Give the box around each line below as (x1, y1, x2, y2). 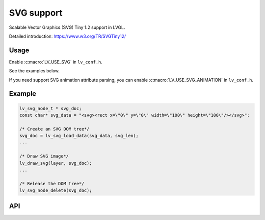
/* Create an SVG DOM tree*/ (19, 126, 90, 132)
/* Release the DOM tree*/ (19, 181, 84, 186)
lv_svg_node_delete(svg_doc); (19, 188, 92, 193)
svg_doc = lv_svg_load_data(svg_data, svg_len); (19, 133, 139, 139)
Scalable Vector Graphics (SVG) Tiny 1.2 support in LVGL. (9, 24, 125, 30)
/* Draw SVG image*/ (19, 154, 69, 159)
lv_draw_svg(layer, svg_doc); (19, 160, 92, 166)
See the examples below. (9, 68, 60, 74)
